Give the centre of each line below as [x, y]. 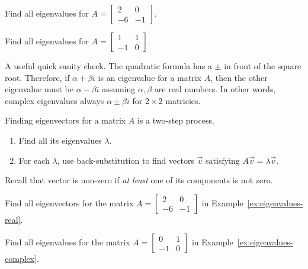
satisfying [223, 160]
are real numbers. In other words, [215, 89]
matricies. [183, 100]
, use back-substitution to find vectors [126, 160]
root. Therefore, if [37, 77]
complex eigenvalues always [54, 100]
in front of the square [263, 66]
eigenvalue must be [39, 89]
